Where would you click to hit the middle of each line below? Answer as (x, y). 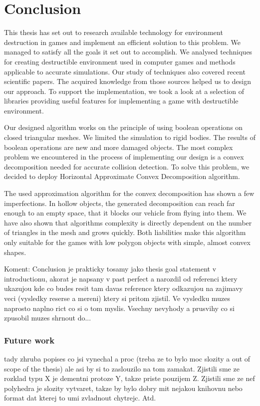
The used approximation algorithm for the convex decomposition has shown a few (129, 193)
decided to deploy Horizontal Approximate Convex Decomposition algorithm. (122, 176)
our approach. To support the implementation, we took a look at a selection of (124, 91)
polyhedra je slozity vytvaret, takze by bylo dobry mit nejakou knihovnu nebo (123, 388)
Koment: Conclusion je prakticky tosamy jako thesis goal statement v (110, 269)
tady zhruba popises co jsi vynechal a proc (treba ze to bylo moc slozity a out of (127, 358)
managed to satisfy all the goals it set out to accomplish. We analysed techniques (128, 52)
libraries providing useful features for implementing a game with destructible (121, 101)
